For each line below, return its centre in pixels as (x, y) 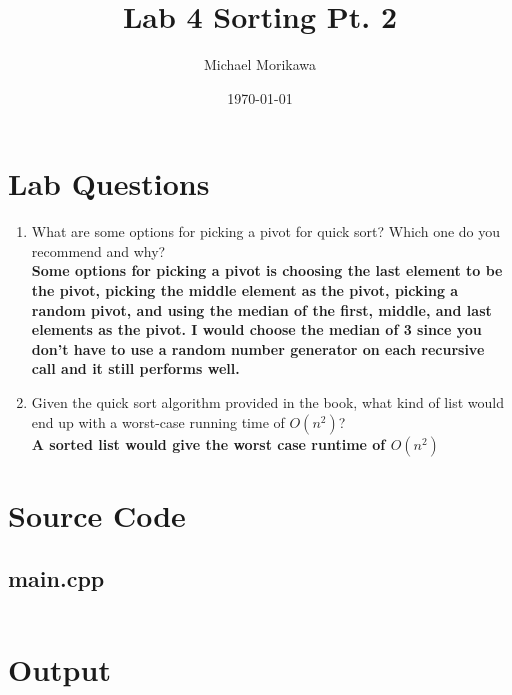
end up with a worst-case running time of (158, 421)
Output (59, 669)
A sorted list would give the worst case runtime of (208, 443)
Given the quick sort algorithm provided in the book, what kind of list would (267, 402)
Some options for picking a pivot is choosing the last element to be (267, 270)
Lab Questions (109, 183)
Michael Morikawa (260, 64)
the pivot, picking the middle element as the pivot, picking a (245, 290)
